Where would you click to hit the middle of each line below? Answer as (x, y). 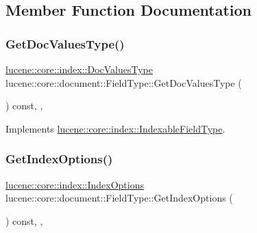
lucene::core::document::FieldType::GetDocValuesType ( (124, 82)
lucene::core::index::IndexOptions (75, 184)
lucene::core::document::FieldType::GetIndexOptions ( (119, 198)
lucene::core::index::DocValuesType (79, 69)
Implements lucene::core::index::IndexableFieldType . (115, 128)
